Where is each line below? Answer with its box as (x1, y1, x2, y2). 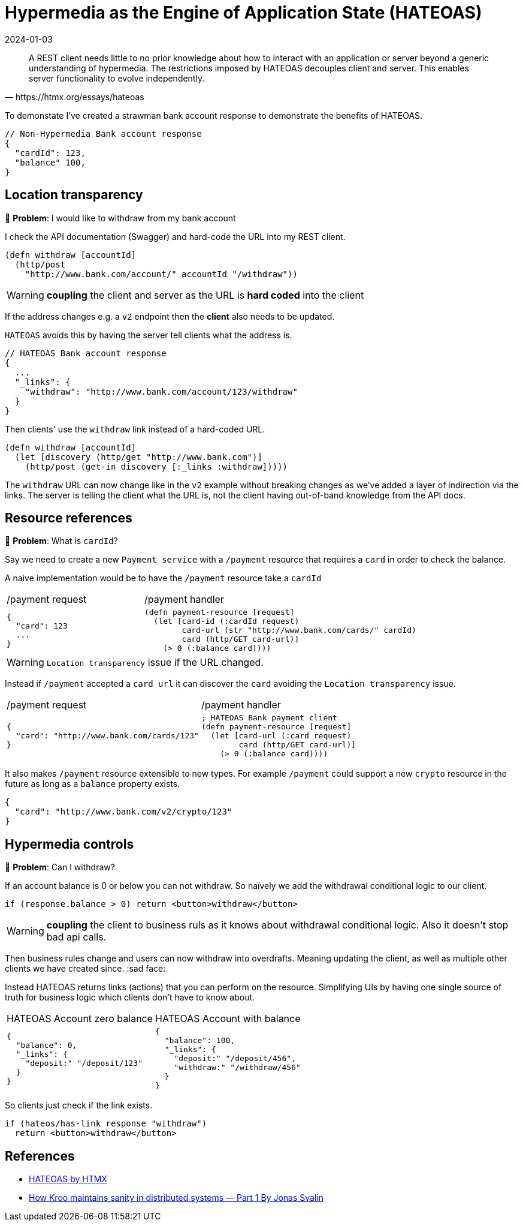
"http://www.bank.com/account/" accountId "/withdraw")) (25, 269, 298, 279)
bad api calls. (46, 931, 107, 943)
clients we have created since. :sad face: (5, 963, 166, 974)
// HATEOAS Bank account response (5, 348, 167, 358)
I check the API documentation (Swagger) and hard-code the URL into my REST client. (5, 231, 346, 242)
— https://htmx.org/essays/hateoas (5, 91, 144, 102)
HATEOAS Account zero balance (7, 1012, 153, 1025)
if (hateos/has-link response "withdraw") (5, 1119, 207, 1129)
